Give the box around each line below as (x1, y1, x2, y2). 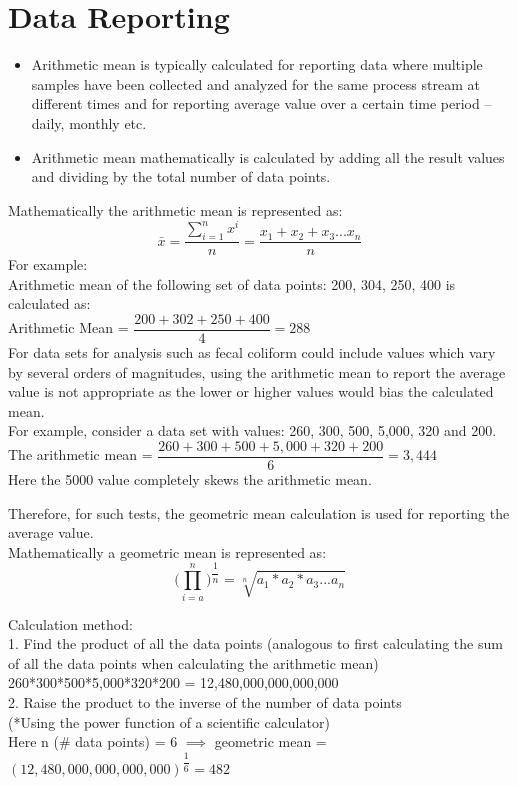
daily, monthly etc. (31, 112, 147, 133)
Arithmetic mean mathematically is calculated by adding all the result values (31, 146, 505, 167)
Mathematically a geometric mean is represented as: (8, 541, 327, 562)
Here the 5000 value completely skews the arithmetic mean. (8, 469, 372, 490)
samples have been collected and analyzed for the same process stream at (31, 73, 480, 94)
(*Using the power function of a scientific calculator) (8, 711, 330, 732)
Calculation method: (8, 613, 133, 634)
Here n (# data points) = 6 (8, 731, 178, 752)
